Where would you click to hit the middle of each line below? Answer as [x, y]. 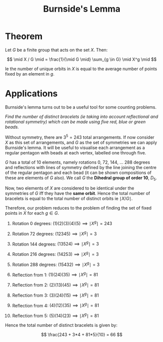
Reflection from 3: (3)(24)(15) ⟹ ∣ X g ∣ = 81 [55, 295]
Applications [31, 94]
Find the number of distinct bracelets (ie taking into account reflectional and [82, 116]
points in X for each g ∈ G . [32, 213]
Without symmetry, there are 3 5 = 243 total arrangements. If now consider [80, 136]
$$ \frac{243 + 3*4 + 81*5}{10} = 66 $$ [82, 334]
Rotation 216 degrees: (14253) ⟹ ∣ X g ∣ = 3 [55, 254]
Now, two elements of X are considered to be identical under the [70, 188]
